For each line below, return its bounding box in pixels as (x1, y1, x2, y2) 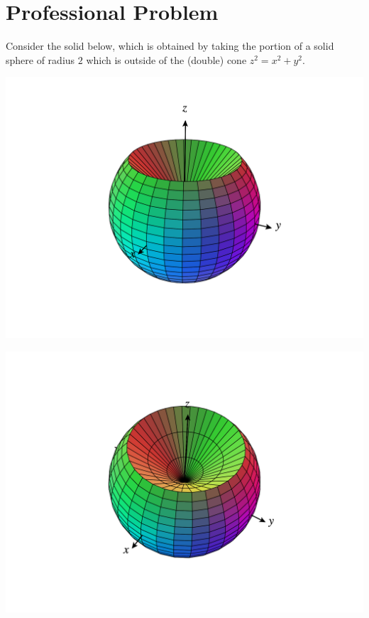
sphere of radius (6, 52, 75, 67)
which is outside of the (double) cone (86, 52, 247, 67)
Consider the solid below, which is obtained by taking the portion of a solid (6, 38, 334, 53)
